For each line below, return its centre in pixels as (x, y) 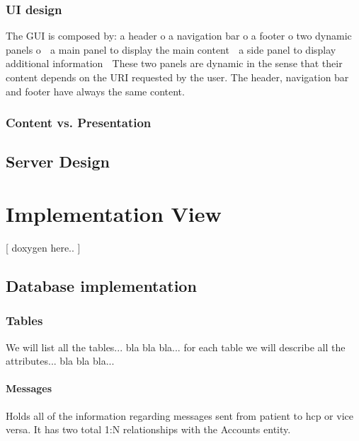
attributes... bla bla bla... (60, 361)
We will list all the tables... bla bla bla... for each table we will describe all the (176, 347)
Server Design (58, 161)
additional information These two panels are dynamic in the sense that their (174, 63)
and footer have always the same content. (95, 91)
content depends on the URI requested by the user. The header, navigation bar (177, 77)
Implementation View (114, 213)
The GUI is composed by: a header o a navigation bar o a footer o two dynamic (179, 36)
